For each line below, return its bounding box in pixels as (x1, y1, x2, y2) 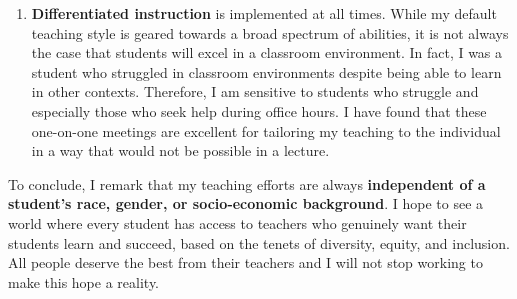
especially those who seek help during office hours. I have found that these (31, 100, 487, 121)
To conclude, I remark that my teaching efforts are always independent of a (8, 173, 486, 194)
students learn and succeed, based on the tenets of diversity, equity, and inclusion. (8, 232, 510, 253)
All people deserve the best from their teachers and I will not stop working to (8, 252, 483, 273)
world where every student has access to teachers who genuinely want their (8, 212, 467, 233)
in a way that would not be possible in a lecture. (31, 140, 330, 161)
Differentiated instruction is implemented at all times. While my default (31, 3, 497, 23)
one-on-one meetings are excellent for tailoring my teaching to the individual (31, 120, 501, 141)
